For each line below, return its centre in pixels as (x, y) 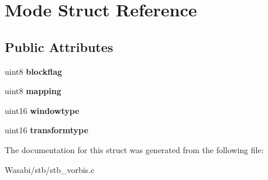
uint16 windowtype (42, 110)
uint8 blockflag (34, 71)
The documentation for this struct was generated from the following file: (134, 149)
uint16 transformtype (47, 130)
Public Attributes (59, 46)
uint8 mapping (33, 91)
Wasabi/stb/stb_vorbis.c (50, 169)
